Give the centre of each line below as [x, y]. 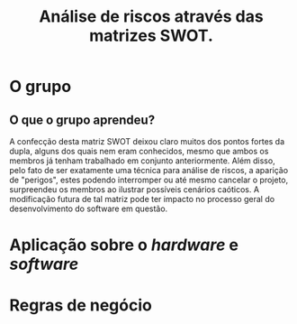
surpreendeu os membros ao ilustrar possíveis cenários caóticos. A [134, 190]
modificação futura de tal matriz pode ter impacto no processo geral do [142, 199]
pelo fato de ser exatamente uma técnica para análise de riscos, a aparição [149, 170]
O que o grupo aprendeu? [82, 120]
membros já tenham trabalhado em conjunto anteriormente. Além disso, [143, 161]
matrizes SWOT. [151, 36]
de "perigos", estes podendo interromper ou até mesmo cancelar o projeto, [149, 180]
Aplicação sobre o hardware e [124, 245]
